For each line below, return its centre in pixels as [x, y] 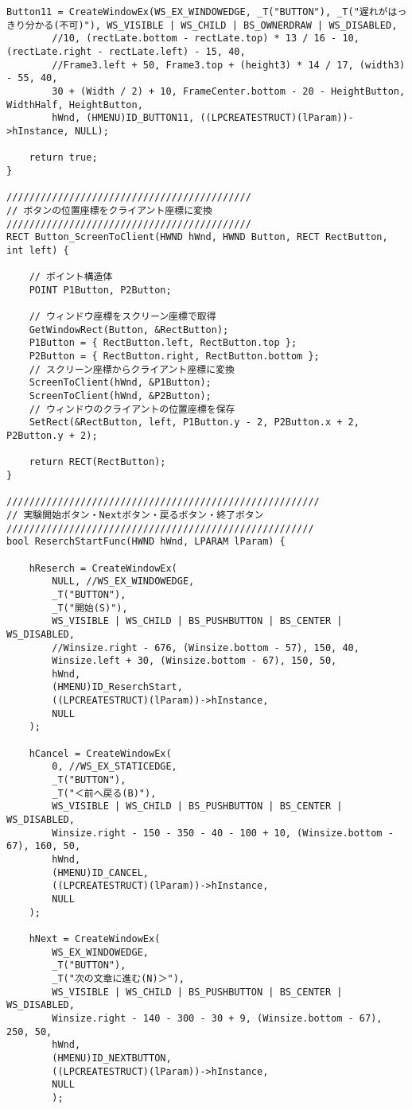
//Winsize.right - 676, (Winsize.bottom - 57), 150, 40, [206, 648]
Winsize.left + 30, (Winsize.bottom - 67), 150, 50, [194, 661]
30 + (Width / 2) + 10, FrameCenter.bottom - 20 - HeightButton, [229, 91]
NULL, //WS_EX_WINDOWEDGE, [123, 582]
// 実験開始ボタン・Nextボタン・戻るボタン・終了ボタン [135, 515]
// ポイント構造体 [71, 277]
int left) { [38, 250]
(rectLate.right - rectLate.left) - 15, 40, [126, 51]
